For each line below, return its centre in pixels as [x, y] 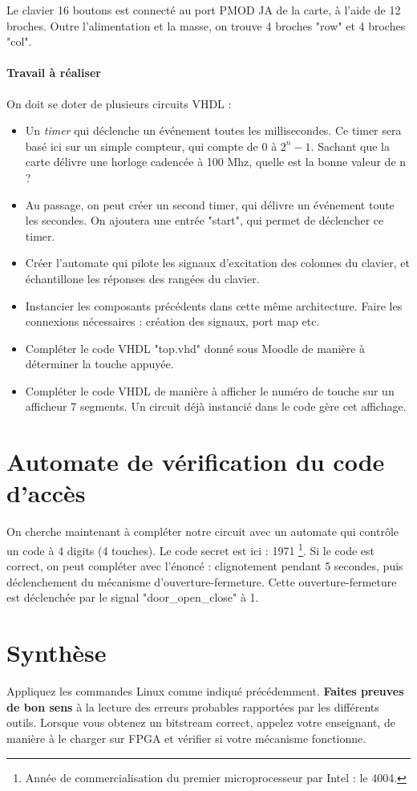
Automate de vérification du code [196, 462]
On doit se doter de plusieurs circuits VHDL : [119, 103]
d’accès [46, 493]
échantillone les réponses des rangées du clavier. [142, 278]
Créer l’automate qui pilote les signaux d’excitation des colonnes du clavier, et [217, 263]
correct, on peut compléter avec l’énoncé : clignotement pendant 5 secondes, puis [205, 566]
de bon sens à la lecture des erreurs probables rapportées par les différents [193, 706]
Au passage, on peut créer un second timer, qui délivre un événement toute [210, 204]
